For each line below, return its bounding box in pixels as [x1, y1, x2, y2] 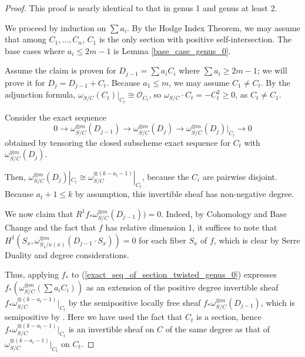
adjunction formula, [5, 88, 76, 101]
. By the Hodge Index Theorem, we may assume [127, 21, 300, 34]
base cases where [5, 44, 65, 56]
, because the [142, 170, 189, 182]
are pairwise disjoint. [202, 170, 277, 182]
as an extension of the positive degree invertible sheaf [86, 281, 279, 293]
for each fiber [139, 233, 186, 246]
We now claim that [5, 207, 73, 219]
